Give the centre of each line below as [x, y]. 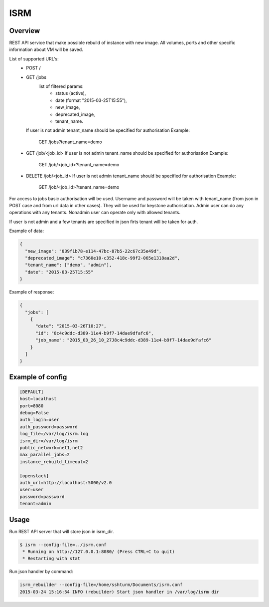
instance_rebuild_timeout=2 [54, 461]
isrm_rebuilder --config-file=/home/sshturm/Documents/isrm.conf [101, 585]
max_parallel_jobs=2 [45, 455]
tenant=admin [36, 504]
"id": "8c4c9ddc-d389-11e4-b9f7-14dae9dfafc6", [95, 333]
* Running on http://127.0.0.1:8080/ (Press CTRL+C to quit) [99, 552]
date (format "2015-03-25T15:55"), [91, 100]
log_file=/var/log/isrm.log [54, 434]
